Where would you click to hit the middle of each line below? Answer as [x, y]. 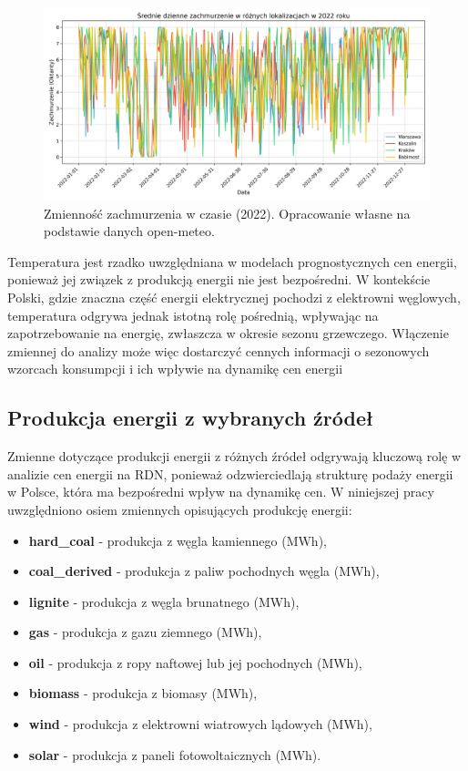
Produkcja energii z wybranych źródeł [191, 418]
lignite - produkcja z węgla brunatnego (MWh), [164, 601]
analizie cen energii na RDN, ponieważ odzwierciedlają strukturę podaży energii [230, 473]
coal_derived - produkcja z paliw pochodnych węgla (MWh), [204, 571]
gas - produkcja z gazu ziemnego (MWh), [145, 632]
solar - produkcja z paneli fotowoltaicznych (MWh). [175, 754]
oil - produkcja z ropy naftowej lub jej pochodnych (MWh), [195, 662]
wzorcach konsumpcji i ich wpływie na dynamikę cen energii [175, 369]
